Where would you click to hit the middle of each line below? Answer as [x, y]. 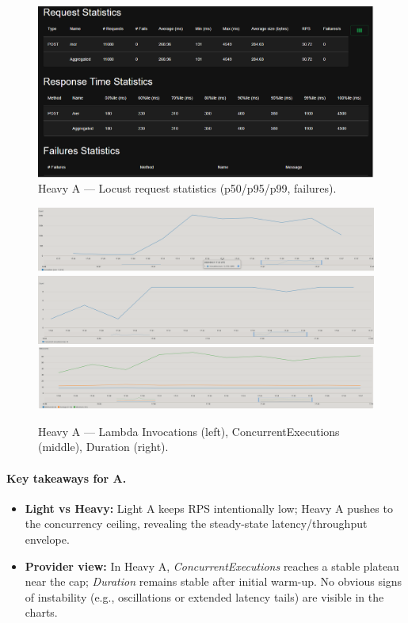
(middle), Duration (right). [103, 447]
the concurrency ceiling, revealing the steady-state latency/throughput [196, 524]
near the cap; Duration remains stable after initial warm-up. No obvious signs [214, 581]
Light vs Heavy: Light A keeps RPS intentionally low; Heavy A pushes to [209, 508]
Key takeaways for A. [67, 478]
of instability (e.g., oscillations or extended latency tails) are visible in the [204, 596]
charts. [41, 612]
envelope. [47, 539]
